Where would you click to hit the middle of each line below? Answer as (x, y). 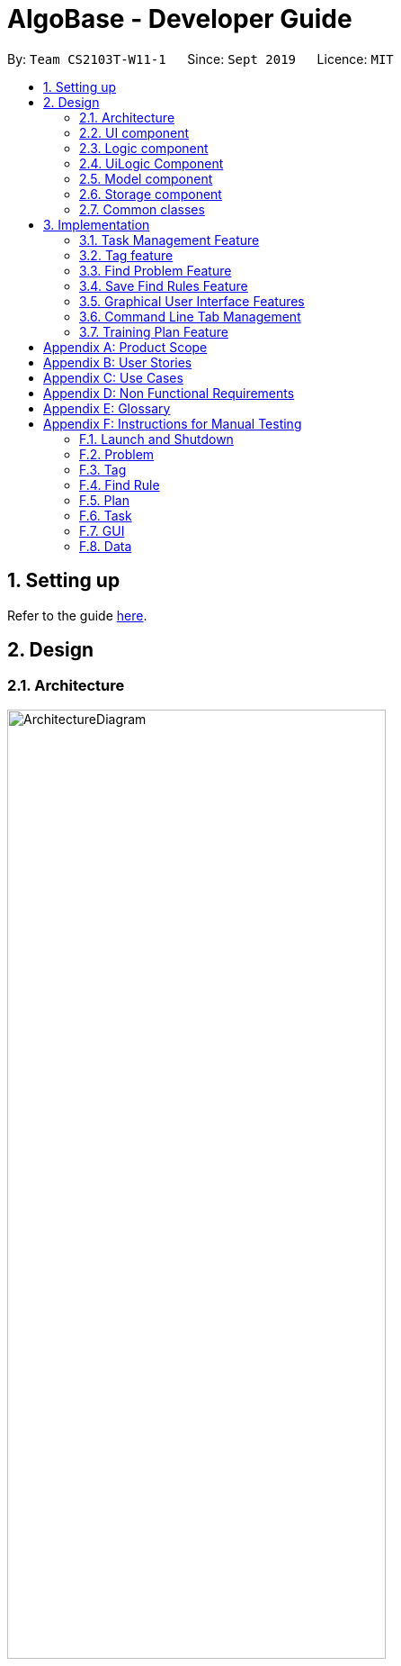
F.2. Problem (117, 454)
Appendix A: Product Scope (125, 347)
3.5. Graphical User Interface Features (192, 301)
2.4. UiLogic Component (151, 163)
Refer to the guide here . (77, 615)
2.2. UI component (134, 132)
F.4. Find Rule (120, 484)
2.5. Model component (146, 178)
